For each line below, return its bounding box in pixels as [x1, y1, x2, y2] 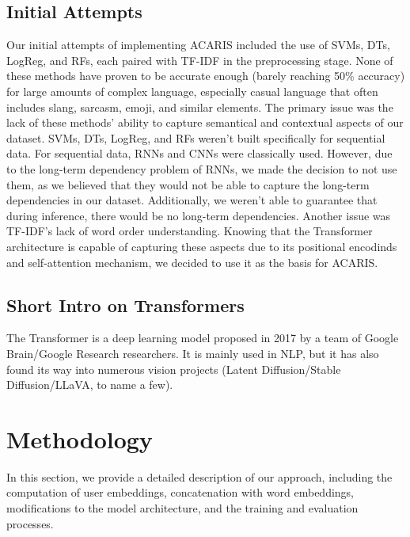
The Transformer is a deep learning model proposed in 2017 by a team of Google [6, 329, 399, 346]
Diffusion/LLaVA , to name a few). [6, 376, 173, 393]
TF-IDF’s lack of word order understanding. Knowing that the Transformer [6, 223, 373, 239]
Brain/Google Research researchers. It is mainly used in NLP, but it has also [6, 345, 379, 361]
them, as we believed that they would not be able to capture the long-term [6, 176, 370, 192]
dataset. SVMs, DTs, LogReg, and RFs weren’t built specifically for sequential [6, 129, 385, 146]
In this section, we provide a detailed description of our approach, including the [6, 468, 393, 485]
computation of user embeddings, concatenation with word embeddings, [6, 484, 354, 501]
